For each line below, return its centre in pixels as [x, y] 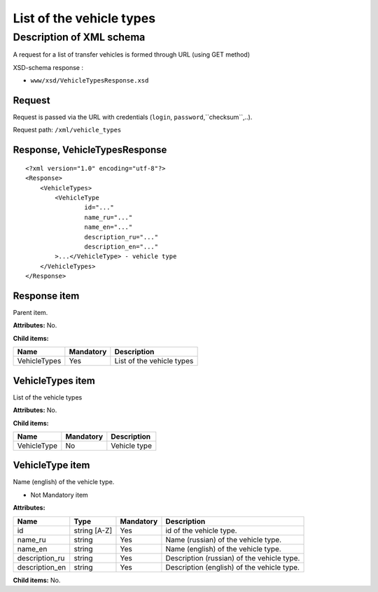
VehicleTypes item [54, 380]
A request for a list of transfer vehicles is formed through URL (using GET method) [132, 55]
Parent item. [30, 313]
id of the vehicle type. [201, 530]
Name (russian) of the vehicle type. [224, 540]
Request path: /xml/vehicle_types [67, 130]
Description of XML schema [79, 37]
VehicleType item [51, 465]
